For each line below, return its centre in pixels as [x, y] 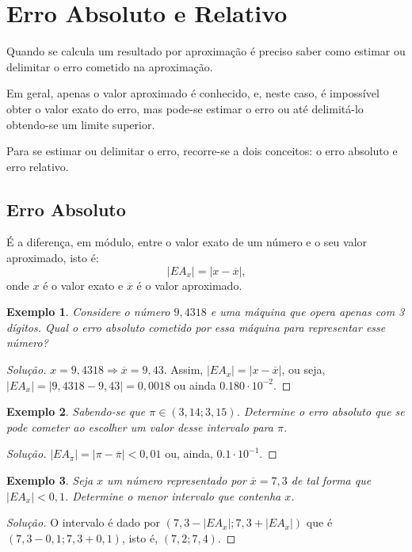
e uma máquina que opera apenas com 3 [307, 312]
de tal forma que [331, 480]
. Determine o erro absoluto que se [320, 411]
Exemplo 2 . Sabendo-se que [76, 411]
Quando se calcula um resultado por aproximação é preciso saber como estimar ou [206, 51]
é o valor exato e [83, 285]
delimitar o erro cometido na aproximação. [110, 66]
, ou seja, [303, 369]
